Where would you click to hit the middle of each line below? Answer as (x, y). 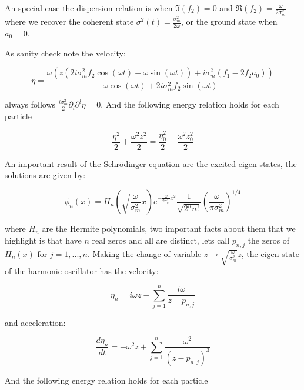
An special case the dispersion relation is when (89, 8)
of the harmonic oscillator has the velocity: (82, 271)
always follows (30, 104)
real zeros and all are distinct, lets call (161, 240)
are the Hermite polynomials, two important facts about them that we (169, 229)
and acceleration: (35, 322)
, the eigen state (270, 253)
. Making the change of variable (144, 253)
